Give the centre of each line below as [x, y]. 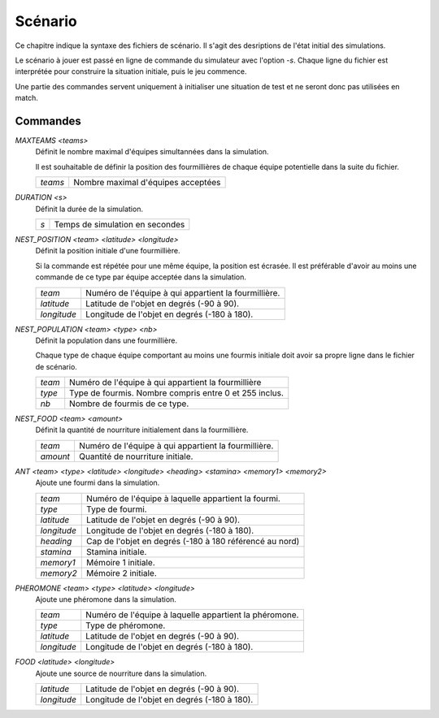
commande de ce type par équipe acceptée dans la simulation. [141, 277]
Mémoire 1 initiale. [121, 562]
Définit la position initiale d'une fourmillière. [108, 251]
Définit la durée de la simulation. [89, 209]
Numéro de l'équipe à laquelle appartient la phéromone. [192, 615]
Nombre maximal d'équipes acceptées [147, 183]
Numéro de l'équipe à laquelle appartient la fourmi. [183, 498]
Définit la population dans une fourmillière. [106, 340]
